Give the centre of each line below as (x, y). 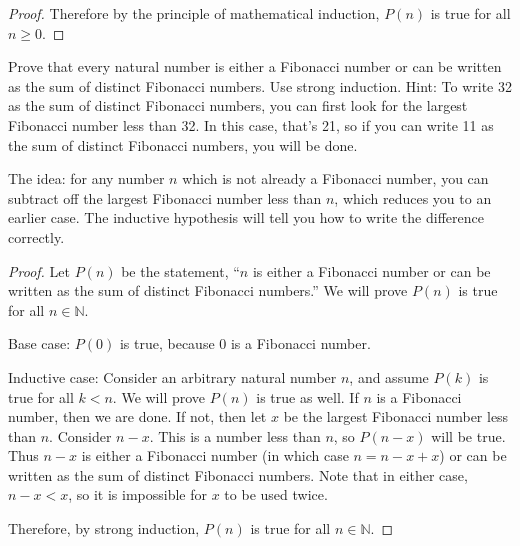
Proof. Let (39, 270)
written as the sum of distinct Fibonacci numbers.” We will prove (208, 290)
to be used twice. (276, 494)
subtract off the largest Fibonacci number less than (165, 197)
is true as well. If (307, 396)
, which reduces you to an (413, 197)
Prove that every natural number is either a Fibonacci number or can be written (255, 66)
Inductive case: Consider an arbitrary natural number (172, 376)
